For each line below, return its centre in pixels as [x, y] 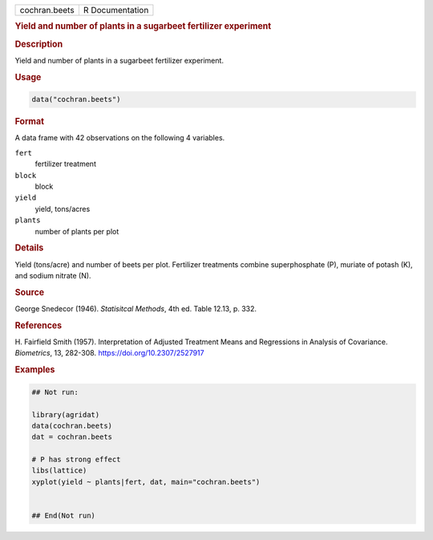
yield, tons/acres [63, 209]
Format [29, 122]
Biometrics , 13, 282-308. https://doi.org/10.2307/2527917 [109, 353]
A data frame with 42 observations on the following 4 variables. [120, 138]
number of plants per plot [77, 231]
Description [39, 44]
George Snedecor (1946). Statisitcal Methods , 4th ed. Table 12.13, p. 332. [136, 309]
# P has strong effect [76, 460]
